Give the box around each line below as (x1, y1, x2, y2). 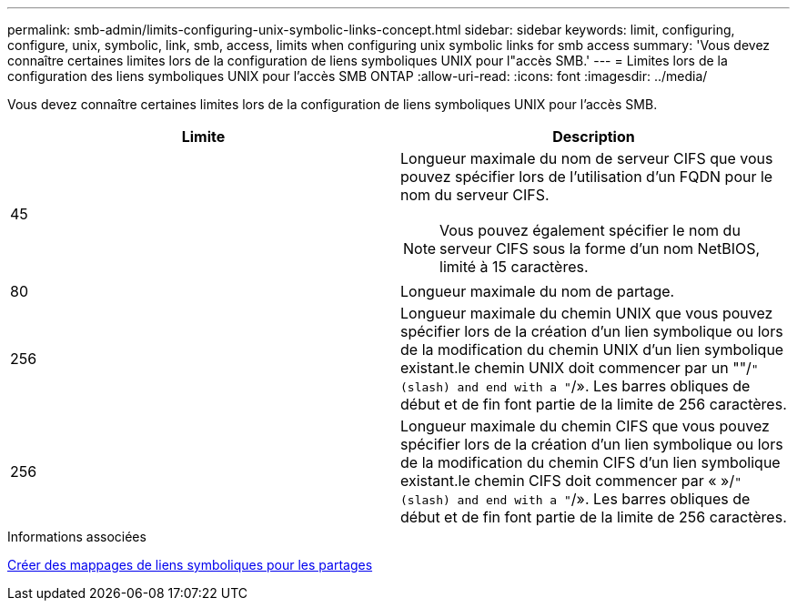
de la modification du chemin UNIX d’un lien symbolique (400, 340, 784, 359)
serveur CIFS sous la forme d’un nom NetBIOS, (439, 239, 761, 258)
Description (552, 127, 635, 146)
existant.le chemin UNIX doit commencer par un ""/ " (400, 359, 759, 377)
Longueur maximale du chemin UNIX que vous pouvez (400, 304, 773, 322)
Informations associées (7, 529, 146, 544)
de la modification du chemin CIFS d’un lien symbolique (400, 453, 781, 471)
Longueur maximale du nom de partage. (400, 282, 675, 300)
